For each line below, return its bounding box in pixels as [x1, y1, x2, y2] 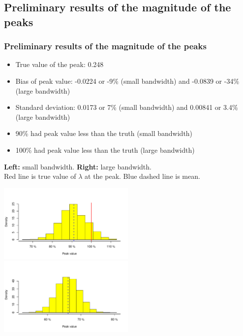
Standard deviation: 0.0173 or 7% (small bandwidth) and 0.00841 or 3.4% [15, 102, 238, 112]
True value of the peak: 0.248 [15, 59, 104, 69]
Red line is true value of [4, 171, 76, 181]
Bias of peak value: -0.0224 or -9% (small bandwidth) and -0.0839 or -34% [15, 75, 240, 86]
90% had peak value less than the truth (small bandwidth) [15, 128, 193, 138]
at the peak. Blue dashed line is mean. [85, 171, 200, 181]
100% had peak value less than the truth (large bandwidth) [15, 144, 195, 155]
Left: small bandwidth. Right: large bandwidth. [4, 161, 152, 171]
